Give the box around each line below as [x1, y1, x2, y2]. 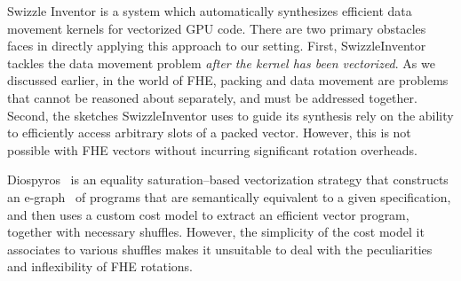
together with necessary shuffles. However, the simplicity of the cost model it [7, 222, 425, 241]
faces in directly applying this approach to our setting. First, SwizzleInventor [7, 36, 426, 55]
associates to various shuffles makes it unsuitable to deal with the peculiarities [7, 239, 433, 258]
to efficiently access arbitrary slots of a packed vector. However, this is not [7, 123, 411, 142]
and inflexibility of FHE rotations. [7, 257, 194, 276]
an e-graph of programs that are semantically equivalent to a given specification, [7, 187, 451, 206]
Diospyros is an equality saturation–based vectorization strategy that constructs [7, 170, 449, 189]
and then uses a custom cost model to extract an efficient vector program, [7, 205, 409, 223]
